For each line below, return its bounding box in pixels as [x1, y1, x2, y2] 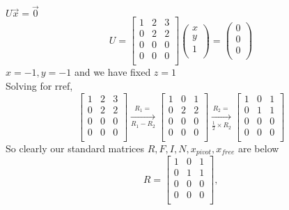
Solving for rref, [6, 78, 73, 92]
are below [238, 140, 279, 155]
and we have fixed [74, 65, 151, 79]
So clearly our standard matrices [6, 140, 145, 155]
